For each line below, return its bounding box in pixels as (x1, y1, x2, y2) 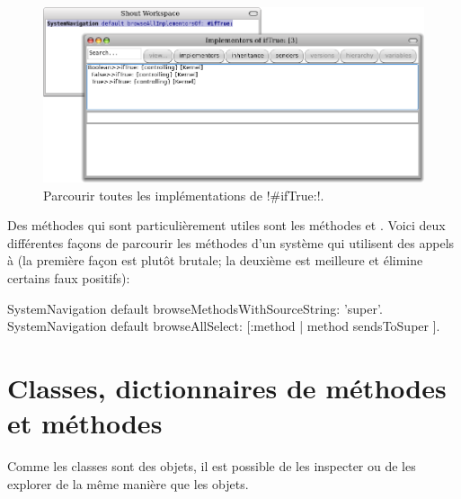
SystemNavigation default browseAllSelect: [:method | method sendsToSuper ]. (7, 316, 440, 335)
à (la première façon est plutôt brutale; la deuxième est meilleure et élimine (7, 251, 423, 270)
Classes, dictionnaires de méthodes (7, 369, 447, 405)
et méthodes (7, 405, 163, 441)
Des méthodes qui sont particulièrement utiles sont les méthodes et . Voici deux (7, 216, 446, 235)
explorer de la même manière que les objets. (7, 474, 249, 493)
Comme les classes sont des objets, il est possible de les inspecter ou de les (7, 457, 416, 476)
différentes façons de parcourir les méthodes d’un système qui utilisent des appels (7, 233, 455, 252)
